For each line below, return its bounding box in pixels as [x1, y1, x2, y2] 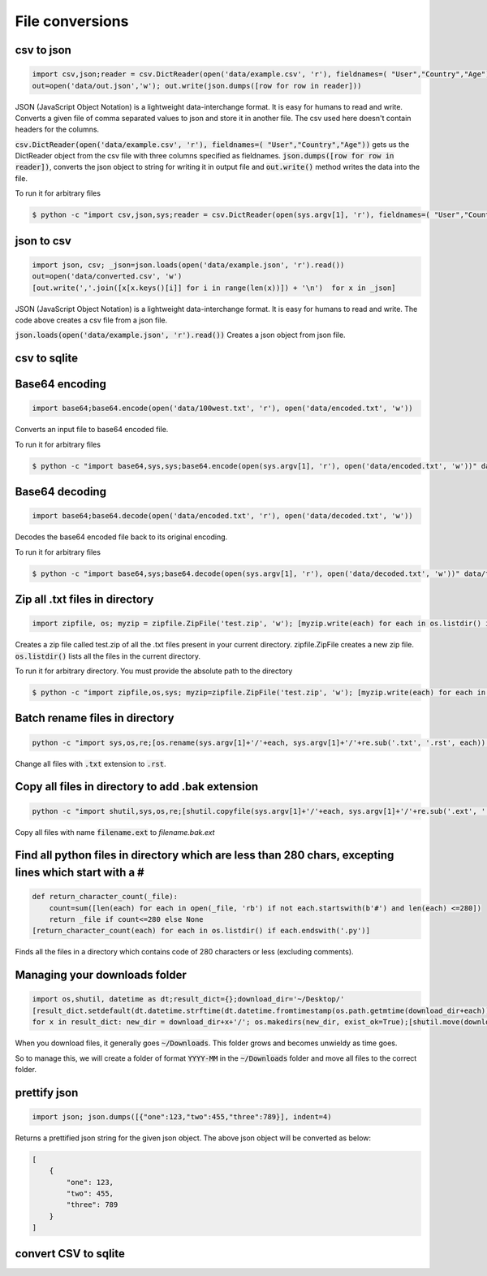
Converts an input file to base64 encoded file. [15, 425, 169, 435]
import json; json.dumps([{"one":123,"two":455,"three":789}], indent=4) [32, 1112, 332, 1121]
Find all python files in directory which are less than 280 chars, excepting [15, 849, 394, 863]
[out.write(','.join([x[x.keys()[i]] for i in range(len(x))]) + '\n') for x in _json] [32, 283, 397, 292]
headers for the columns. [15, 124, 100, 134]
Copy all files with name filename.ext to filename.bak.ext [15, 827, 215, 837]
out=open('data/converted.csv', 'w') [32, 272, 183, 281]
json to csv [15, 234, 72, 248]
